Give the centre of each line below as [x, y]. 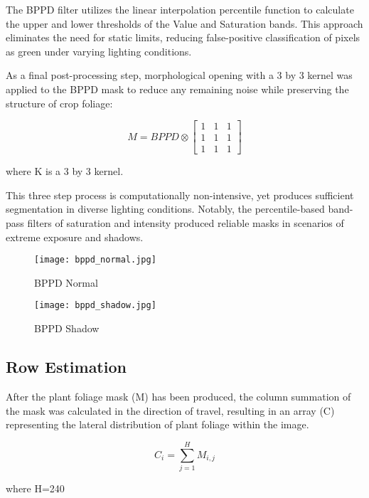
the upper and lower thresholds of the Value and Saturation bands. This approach [184, 23]
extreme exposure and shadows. [75, 237]
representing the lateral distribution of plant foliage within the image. [157, 424]
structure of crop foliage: [59, 103]
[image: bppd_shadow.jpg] [95, 306]
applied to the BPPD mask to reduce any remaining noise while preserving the [177, 89]
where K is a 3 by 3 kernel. [65, 171]
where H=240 [35, 488]
